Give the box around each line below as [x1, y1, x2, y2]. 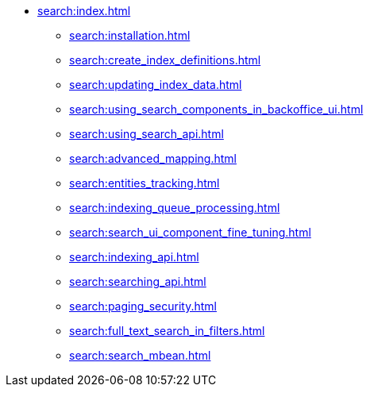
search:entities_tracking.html [69, 176, 220, 190]
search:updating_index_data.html [69, 78, 242, 91]
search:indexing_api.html [69, 250, 199, 264]
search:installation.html [69, 29, 191, 42]
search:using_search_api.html [69, 127, 224, 141]
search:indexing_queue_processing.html [69, 201, 280, 214]
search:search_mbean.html [69, 349, 211, 362]
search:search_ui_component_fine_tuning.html [69, 225, 311, 239]
